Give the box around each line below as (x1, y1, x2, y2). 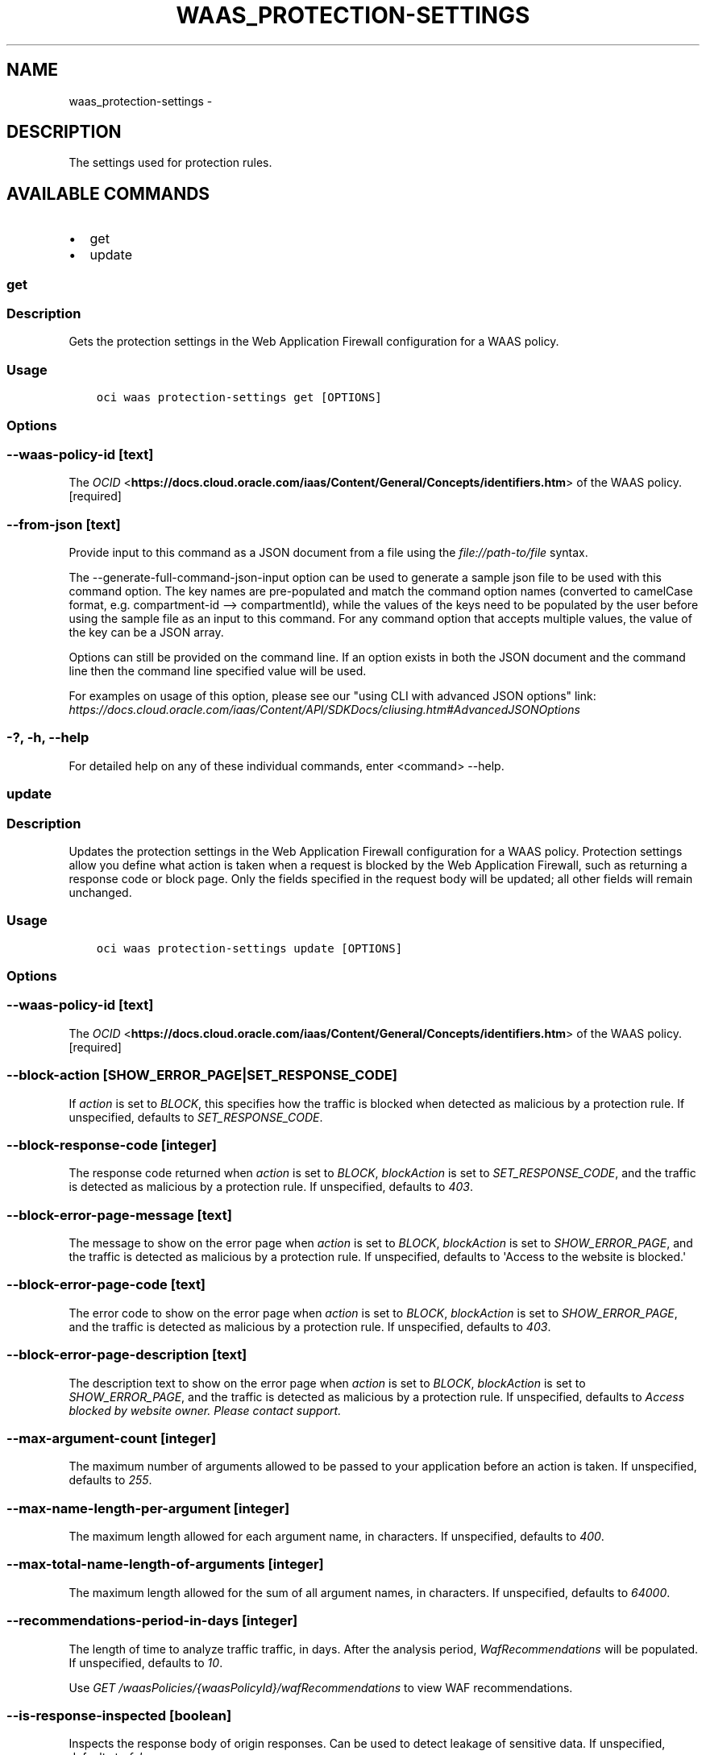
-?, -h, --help (6, 729, 89, 746)
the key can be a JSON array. (69, 625, 224, 640)
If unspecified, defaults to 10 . (69, 1655, 223, 1670)
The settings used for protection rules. (69, 156, 272, 170)
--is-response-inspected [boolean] (6, 1707, 232, 1724)
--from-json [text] (6, 516, 121, 533)
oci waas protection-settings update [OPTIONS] (96, 941, 403, 955)
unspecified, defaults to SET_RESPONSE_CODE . (69, 1110, 323, 1124)
